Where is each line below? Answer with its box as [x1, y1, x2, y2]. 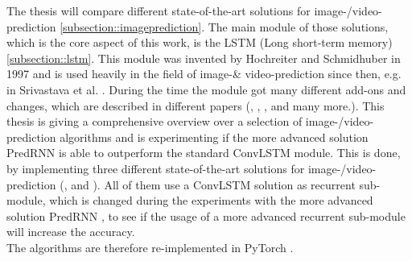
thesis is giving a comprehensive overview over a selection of [6, 113, 303, 130]
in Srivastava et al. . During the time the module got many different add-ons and [6, 81, 406, 97]
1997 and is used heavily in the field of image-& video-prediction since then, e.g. [6, 65, 402, 82]
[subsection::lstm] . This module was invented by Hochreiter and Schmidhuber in [6, 49, 401, 66]
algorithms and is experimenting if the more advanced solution [60, 128, 369, 145]
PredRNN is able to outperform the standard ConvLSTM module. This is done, [6, 144, 401, 161]
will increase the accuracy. [6, 223, 135, 240]
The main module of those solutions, [208, 18, 389, 35]
